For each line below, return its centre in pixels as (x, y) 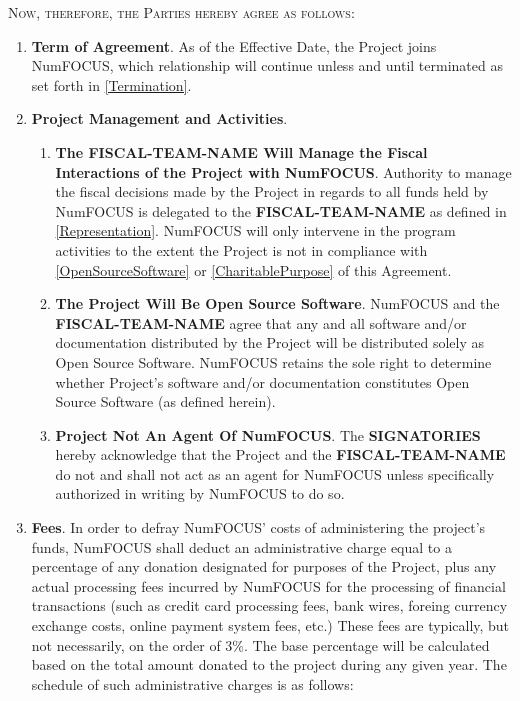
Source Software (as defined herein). (165, 401)
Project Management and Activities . (159, 118)
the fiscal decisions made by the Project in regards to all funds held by (272, 191)
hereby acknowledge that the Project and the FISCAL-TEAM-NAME (280, 454)
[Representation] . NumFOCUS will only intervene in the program (255, 230)
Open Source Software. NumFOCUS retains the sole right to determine (273, 361)
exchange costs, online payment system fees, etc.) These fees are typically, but (270, 625)
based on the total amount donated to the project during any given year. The (269, 664)
